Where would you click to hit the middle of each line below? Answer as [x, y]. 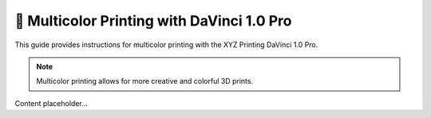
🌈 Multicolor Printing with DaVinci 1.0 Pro [153, 21]
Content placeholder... [51, 103]
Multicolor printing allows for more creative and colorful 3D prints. [145, 81]
